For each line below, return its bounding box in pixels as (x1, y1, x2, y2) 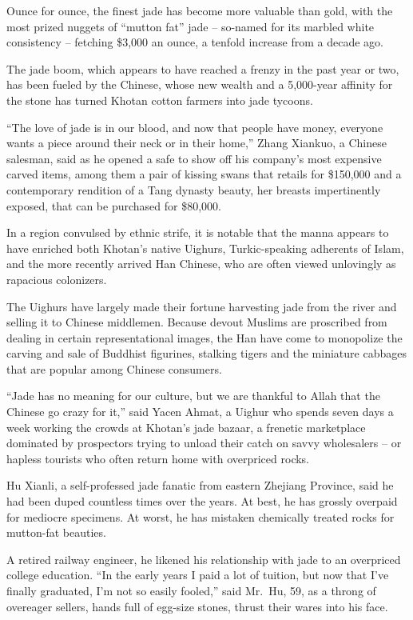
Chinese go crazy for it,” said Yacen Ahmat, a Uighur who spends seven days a (6, 403, 394, 420)
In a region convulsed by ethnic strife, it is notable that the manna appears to (6, 224, 389, 241)
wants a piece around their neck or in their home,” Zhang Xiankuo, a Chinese (6, 134, 387, 151)
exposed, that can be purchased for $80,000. (6, 197, 221, 214)
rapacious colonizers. (6, 270, 107, 287)
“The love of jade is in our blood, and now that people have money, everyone (6, 118, 383, 135)
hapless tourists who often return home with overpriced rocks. (6, 450, 310, 466)
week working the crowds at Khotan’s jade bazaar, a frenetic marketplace (6, 418, 366, 435)
